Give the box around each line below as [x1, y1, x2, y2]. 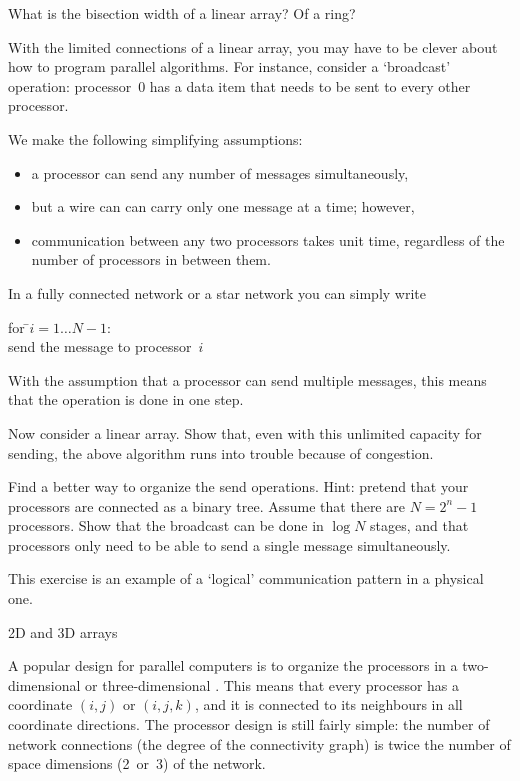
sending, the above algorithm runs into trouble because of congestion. [8, 442, 434, 463]
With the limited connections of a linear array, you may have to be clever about [8, 36, 498, 57]
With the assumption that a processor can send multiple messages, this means [8, 369, 487, 390]
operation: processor [8, 75, 132, 96]
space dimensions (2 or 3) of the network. [8, 753, 266, 774]
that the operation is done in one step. [8, 389, 244, 410]
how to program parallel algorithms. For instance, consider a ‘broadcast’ [8, 56, 451, 77]
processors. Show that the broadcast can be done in [8, 515, 324, 536]
